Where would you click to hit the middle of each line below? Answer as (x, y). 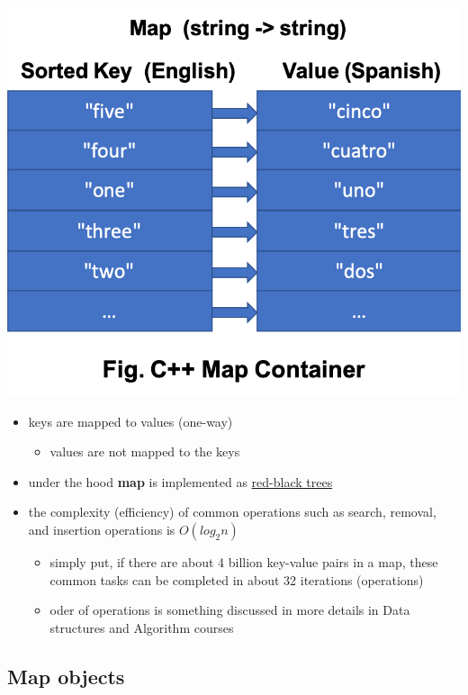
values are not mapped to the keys (145, 451)
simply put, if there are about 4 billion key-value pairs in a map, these (244, 562)
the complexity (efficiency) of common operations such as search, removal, (232, 512)
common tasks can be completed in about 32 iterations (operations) (237, 579)
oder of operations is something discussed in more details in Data (230, 610)
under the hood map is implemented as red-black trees (180, 481)
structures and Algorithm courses (142, 627)
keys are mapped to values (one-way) (130, 421)
